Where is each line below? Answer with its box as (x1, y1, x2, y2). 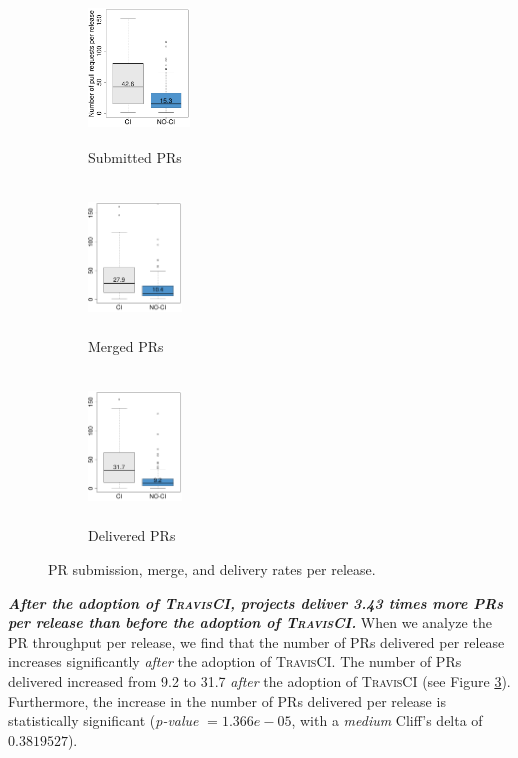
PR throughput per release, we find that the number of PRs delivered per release (8, 631, 505, 652)
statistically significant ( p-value (8, 710, 199, 731)
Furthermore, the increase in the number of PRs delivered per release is (8, 690, 446, 711)
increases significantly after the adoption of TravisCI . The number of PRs (8, 651, 462, 672)
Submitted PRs (88, 146, 182, 167)
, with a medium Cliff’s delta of (291, 710, 483, 731)
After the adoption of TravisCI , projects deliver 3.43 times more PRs (8, 592, 504, 613)
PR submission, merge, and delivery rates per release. (48, 559, 376, 580)
